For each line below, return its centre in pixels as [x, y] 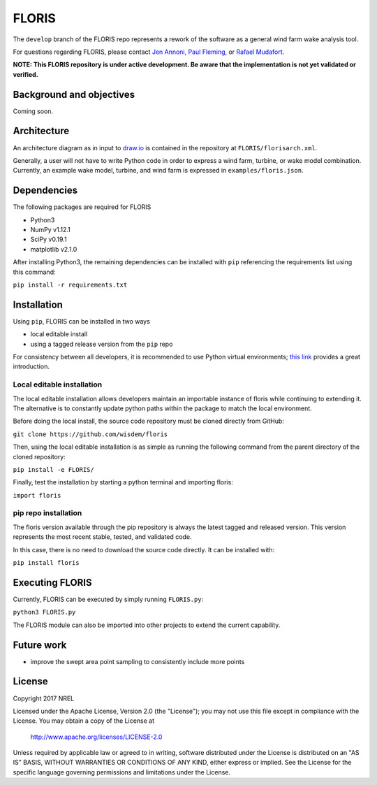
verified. [25, 74]
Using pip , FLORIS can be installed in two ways [81, 321]
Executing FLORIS [52, 583]
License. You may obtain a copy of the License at [84, 721]
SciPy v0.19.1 [49, 239]
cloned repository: [39, 456]
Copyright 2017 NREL [44, 698]
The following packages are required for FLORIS [82, 207]
